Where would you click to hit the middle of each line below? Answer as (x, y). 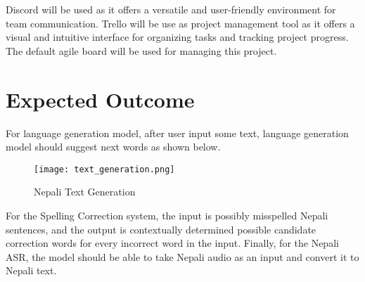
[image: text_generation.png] (104, 169)
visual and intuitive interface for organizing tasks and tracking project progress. (177, 37)
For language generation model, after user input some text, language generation (177, 133)
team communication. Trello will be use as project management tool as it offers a (180, 23)
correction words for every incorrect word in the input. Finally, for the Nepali (172, 243)
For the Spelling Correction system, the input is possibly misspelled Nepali (167, 215)
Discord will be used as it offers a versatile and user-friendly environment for (171, 9)
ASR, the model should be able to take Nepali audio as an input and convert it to (182, 256)
